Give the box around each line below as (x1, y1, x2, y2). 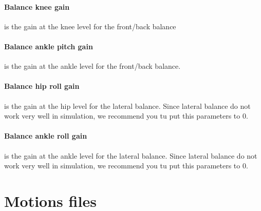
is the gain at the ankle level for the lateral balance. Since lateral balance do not (4, 150, 257, 161)
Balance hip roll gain (4, 81, 80, 91)
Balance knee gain (4, 1, 70, 12)
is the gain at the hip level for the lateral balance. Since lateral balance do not (4, 100, 251, 111)
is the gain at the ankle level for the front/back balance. (4, 61, 181, 71)
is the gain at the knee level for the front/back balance (4, 21, 176, 31)
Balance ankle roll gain (4, 130, 87, 141)
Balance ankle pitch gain (4, 41, 93, 51)
